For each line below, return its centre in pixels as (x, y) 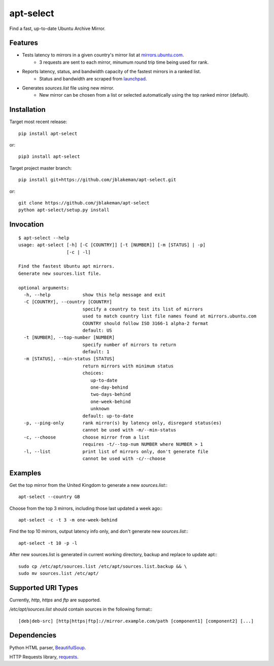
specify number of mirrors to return (129, 344)
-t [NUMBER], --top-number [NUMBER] (69, 338)
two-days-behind (111, 395)
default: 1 (96, 352)
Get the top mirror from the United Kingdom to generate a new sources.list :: (88, 485)
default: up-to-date (108, 416)
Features (24, 43)
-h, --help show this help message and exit (95, 295)
